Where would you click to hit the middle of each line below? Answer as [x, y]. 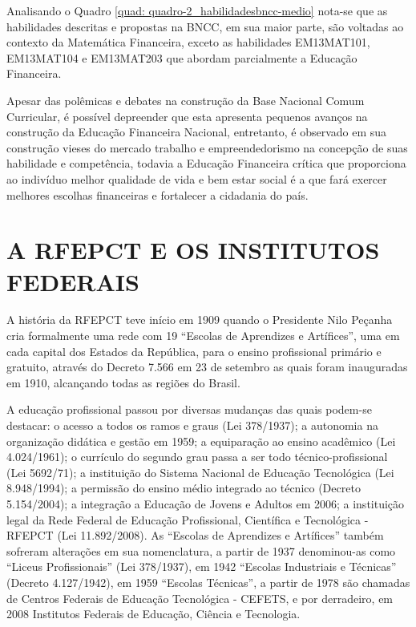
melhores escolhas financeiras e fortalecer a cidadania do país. [158, 194]
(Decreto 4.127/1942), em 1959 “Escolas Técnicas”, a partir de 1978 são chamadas [208, 582]
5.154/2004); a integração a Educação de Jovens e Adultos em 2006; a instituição [206, 503]
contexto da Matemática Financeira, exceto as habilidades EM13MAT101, [188, 42]
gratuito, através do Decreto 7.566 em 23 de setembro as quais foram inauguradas [207, 367]
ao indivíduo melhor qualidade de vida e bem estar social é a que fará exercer [197, 178]
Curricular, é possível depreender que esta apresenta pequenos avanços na [187, 116]
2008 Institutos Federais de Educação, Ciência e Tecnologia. [153, 614]
